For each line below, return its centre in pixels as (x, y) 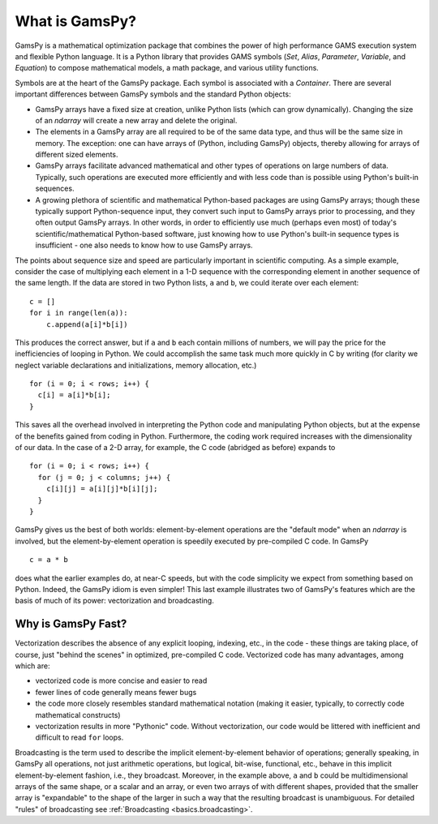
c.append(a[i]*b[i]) (87, 324)
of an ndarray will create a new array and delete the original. (136, 120)
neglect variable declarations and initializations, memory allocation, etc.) (136, 365)
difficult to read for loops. (79, 737)
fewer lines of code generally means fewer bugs (116, 692)
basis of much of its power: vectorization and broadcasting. (114, 601)
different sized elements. (77, 155)
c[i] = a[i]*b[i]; (74, 395)
